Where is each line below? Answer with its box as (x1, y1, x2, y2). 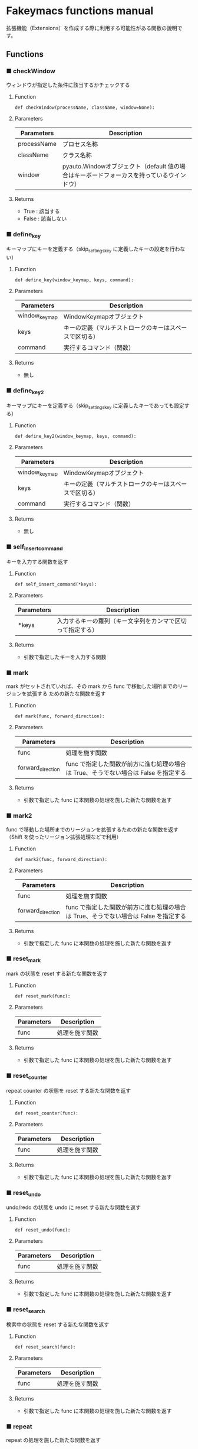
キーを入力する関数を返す (6, 558, 68, 565)
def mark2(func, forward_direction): (14, 856, 108, 862)
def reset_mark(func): (14, 993, 71, 999)
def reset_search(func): (14, 1344, 76, 1350)
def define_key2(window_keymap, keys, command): (14, 433, 137, 440)
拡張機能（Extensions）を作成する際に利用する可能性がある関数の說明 (6, 24, 178, 31)
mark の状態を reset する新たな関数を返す (6, 970, 108, 977)
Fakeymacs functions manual (6, 4, 154, 18)
